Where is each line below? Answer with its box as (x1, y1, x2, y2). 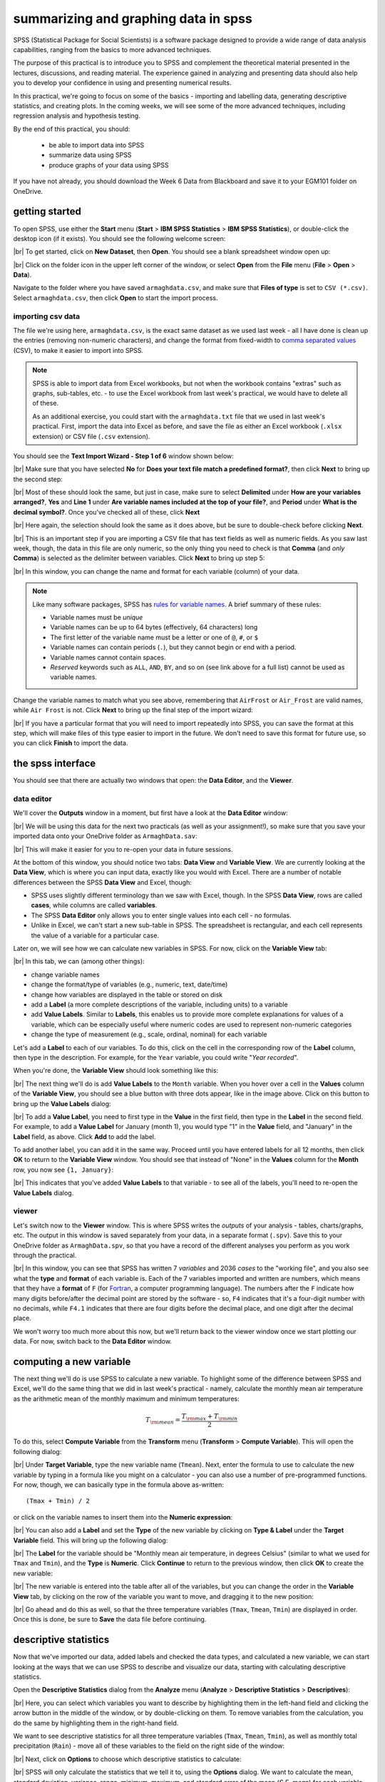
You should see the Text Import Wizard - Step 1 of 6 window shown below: (13, 451, 235, 460)
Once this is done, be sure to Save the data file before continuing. (13, 1615, 207, 1624)
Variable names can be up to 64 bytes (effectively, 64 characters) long (50, 623, 258, 632)
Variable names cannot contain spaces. (50, 653, 167, 661)
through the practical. (13, 1251, 77, 1260)
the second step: (13, 475, 63, 483)
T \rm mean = (145, 1416, 181, 1426)
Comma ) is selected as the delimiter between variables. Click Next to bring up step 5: (13, 554, 265, 562)
